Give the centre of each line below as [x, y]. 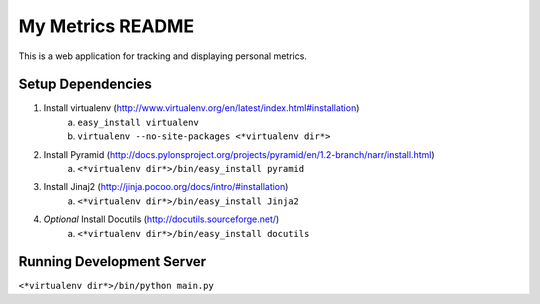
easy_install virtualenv [138, 122]
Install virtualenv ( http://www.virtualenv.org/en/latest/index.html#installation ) [201, 108]
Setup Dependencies [85, 84]
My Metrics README [106, 26]
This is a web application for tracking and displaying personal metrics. [162, 56]
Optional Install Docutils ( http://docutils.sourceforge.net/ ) [161, 219]
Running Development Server [112, 261]
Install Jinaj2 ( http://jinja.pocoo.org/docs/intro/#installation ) [166, 187]
